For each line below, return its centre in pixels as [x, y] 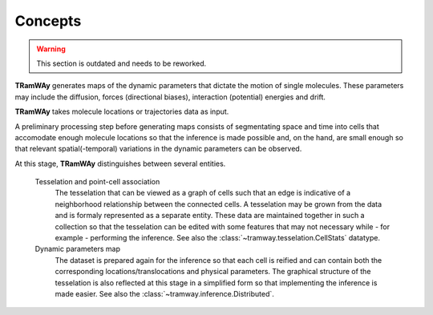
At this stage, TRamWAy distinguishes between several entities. [120, 164]
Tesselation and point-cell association [97, 182]
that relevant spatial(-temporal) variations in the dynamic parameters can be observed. [158, 149]
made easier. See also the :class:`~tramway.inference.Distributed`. [164, 293]
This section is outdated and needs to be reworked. [121, 63]
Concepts [48, 21]
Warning [51, 49]
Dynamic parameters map [77, 249]
